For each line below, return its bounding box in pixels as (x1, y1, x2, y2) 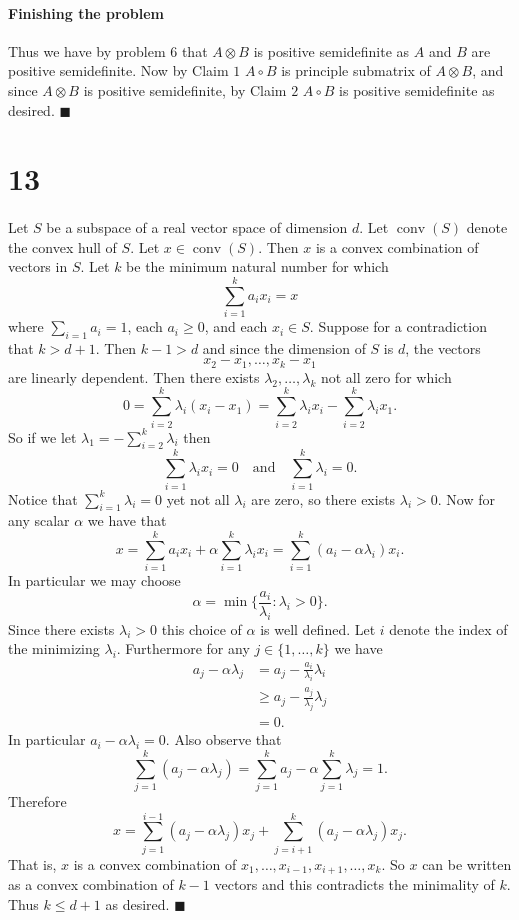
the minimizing (8, 638, 100, 659)
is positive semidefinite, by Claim (83, 79, 287, 100)
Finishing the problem (8, 2, 164, 23)
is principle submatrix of (281, 60, 431, 81)
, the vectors (405, 337, 481, 358)
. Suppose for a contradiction (309, 316, 487, 337)
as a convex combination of (8, 874, 174, 895)
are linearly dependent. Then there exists (8, 366, 260, 387)
